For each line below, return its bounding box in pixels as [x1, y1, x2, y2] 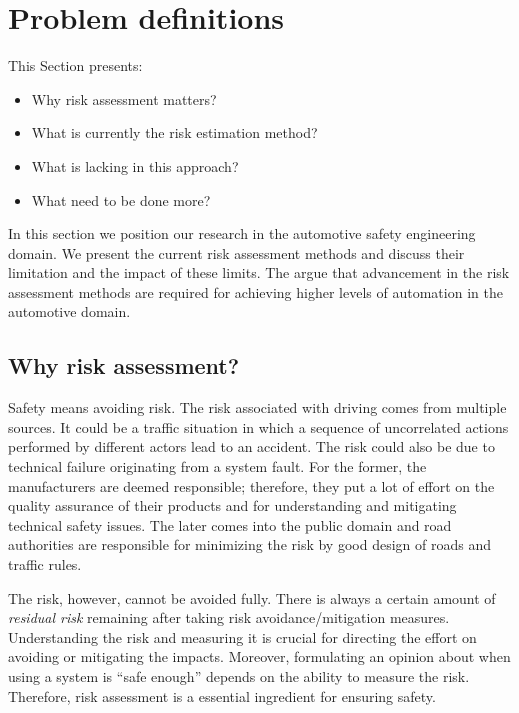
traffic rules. [8, 554, 82, 575]
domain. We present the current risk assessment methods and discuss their [8, 242, 465, 263]
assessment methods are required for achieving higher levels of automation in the [8, 281, 503, 302]
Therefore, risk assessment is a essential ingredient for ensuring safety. [8, 685, 436, 706]
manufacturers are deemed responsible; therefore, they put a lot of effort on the [8, 475, 495, 496]
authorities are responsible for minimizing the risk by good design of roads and [8, 534, 491, 555]
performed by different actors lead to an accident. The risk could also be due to [8, 436, 495, 457]
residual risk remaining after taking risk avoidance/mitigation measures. [8, 607, 450, 628]
